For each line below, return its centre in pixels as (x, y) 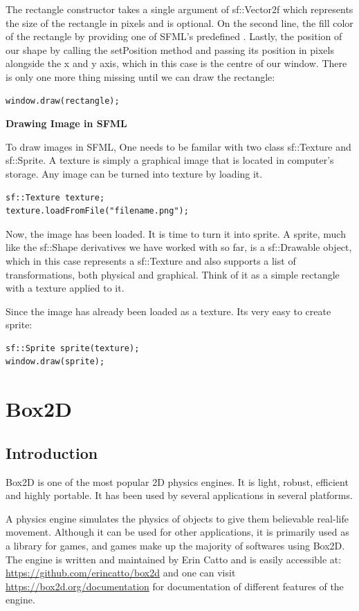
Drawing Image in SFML (66, 123)
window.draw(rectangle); (63, 101)
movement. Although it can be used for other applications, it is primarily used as (177, 532)
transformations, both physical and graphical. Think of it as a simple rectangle (173, 274)
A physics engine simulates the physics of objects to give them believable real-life (177, 518)
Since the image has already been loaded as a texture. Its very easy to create (168, 311)
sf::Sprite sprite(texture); (73, 348)
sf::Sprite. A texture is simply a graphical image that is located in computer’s (170, 160)
